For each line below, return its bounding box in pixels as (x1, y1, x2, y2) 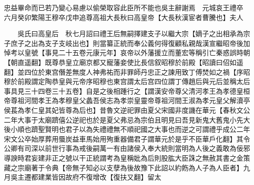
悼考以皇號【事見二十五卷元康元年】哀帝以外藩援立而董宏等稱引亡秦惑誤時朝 (4, 47, 250, 58)
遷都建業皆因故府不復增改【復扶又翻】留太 (24, 172, 161, 182)
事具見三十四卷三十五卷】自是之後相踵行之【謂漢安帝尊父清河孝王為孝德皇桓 (4, 85, 250, 96)
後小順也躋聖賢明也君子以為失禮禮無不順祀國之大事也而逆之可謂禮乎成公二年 (4, 124, 250, 134)
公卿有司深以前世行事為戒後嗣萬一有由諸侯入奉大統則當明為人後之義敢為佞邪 (4, 143, 250, 153)
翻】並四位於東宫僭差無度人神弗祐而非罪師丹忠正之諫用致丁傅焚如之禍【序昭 (4, 66, 250, 77)
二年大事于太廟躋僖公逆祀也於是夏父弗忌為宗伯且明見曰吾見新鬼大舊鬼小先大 (4, 114, 250, 124)
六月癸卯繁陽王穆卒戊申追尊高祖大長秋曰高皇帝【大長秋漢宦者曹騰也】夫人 (4, 12, 243, 22)
